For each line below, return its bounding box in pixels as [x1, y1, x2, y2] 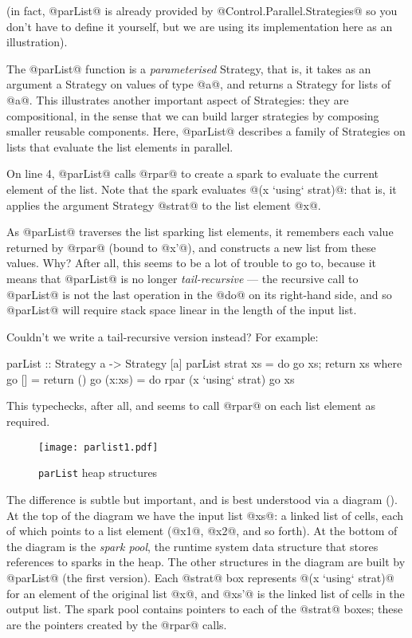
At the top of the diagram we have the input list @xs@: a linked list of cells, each [6, 506, 404, 523]
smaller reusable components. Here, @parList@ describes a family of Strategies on [6, 123, 406, 140]
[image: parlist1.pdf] [38, 441, 159, 453]
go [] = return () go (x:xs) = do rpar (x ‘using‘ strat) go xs [6, 370, 295, 387]
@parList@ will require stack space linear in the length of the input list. [6, 301, 357, 318]
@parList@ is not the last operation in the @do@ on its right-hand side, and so [6, 286, 392, 302]
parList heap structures [38, 464, 158, 481]
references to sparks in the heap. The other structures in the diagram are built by [6, 553, 406, 570]
